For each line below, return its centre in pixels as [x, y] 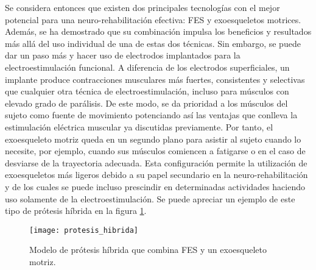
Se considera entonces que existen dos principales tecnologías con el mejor [142, 7]
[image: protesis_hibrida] [84, 230]
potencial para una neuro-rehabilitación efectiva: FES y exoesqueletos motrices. [153, 19]
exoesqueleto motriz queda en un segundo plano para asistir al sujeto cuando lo [153, 139]
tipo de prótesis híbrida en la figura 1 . [76, 211]
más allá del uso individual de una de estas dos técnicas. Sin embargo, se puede [153, 43]
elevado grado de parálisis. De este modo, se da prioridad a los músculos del [146, 103]
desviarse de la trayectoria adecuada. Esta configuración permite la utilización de [156, 162]
